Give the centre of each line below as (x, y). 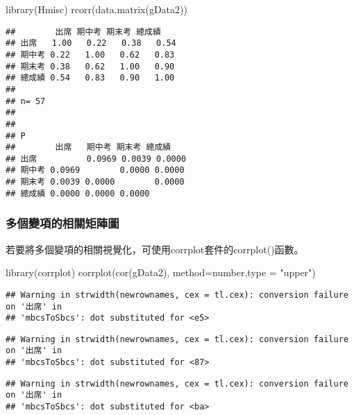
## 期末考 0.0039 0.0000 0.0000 (95, 182)
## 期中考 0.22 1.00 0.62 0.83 (90, 54)
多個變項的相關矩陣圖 (62, 223)
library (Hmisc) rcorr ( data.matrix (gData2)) (96, 9)
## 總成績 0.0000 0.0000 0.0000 (78, 193)
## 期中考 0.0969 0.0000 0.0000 (95, 170)
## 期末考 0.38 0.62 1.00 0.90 (90, 66)
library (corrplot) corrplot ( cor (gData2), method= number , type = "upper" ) (161, 272)
